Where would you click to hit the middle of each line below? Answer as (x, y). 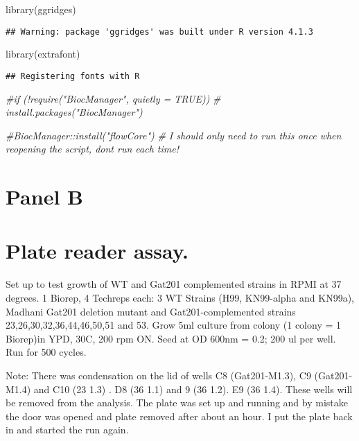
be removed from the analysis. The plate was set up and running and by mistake (177, 403)
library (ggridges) (41, 9)
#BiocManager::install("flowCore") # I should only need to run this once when (174, 135)
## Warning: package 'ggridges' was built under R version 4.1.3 (159, 32)
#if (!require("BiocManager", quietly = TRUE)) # (113, 98)
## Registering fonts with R (73, 76)
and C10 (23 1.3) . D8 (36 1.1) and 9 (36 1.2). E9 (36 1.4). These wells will (193, 389)
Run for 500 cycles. (46, 352)
